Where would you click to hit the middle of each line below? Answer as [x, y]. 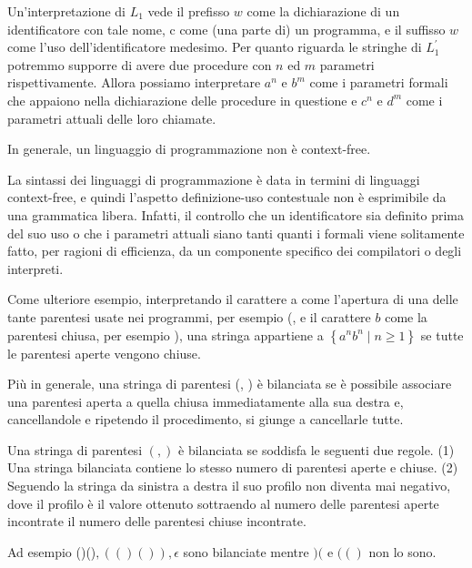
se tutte [442, 335]
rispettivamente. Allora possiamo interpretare [134, 82]
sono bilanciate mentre [246, 551]
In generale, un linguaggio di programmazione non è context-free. [189, 149]
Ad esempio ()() [52, 551]
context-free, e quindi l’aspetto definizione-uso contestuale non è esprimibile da [227, 197]
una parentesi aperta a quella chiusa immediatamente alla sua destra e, [206, 401]
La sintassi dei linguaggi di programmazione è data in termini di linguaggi [214, 179]
